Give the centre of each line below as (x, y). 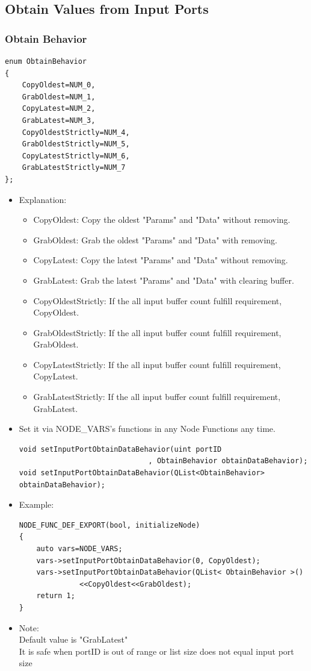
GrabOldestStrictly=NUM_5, (76, 144)
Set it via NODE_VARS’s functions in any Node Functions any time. (147, 429)
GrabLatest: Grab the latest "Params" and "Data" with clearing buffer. (164, 280)
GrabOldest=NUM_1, (59, 97)
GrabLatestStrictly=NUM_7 (74, 168)
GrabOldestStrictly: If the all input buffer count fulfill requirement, (157, 332)
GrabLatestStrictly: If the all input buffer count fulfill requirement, (157, 397)
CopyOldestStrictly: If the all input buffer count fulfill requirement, (158, 300)
